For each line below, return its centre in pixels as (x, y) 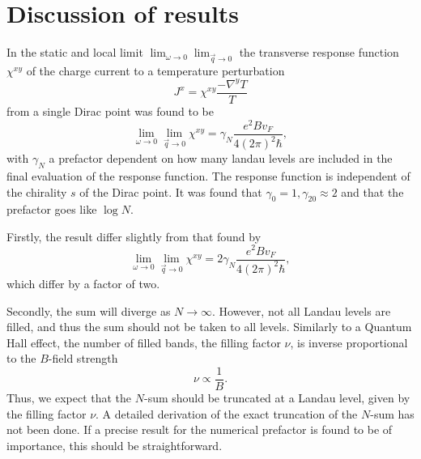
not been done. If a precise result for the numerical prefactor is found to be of (200, 429)
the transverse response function (319, 52)
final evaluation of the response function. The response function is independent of (208, 175)
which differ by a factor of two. (83, 283)
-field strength (83, 358)
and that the (372, 191)
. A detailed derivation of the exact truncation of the (227, 413)
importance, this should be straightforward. (115, 445)
